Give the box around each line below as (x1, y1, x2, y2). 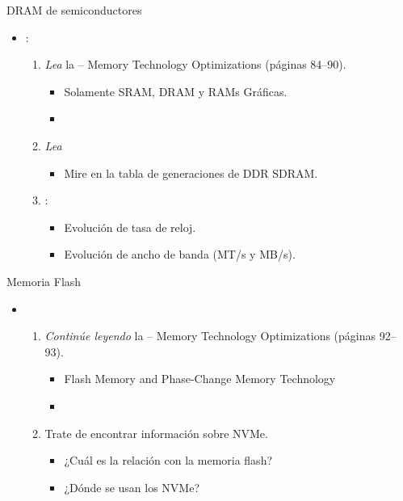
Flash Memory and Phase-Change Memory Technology (64, 370, 336, 387)
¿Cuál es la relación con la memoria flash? (64, 452, 273, 469)
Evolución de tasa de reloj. (64, 218, 196, 235)
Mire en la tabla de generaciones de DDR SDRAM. (64, 164, 318, 181)
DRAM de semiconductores (6, 2, 142, 18)
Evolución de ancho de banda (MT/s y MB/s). (64, 246, 296, 263)
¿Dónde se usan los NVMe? (64, 478, 200, 495)
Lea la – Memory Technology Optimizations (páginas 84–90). (44, 56, 346, 73)
